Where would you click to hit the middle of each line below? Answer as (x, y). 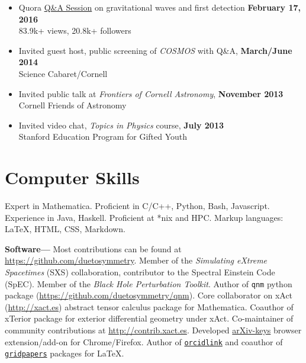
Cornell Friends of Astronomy (73, 105)
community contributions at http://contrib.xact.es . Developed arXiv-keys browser (153, 330)
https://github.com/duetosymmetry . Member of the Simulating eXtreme (136, 260)
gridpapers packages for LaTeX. (65, 353)
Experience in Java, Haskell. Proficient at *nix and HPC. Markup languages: (144, 217)
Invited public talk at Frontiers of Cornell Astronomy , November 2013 (151, 93)
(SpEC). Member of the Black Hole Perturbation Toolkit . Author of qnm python (149, 283)
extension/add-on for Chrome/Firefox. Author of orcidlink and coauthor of (144, 341)
